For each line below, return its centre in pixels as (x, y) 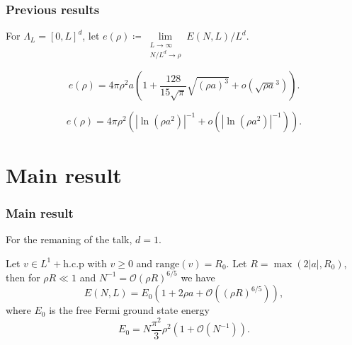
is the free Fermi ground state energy (130, 310)
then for (23, 277)
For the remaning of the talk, (69, 239)
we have (198, 277)
